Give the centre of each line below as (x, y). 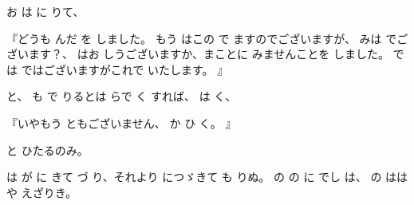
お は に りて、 (45, 11)
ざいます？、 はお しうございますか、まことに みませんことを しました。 (198, 54)
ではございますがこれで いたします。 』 (125, 69)
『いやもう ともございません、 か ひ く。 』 (122, 122)
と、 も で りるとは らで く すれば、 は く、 (122, 96)
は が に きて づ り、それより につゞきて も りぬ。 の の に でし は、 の (194, 177)
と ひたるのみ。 (47, 150)
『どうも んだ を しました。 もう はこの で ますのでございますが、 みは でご (207, 38)
